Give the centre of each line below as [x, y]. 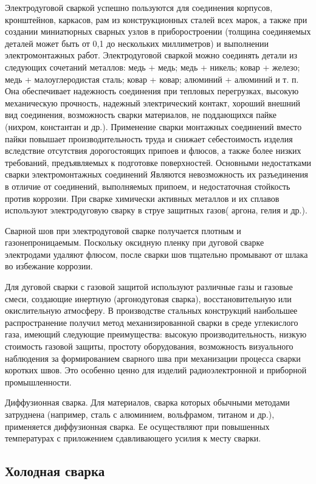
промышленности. [38, 382]
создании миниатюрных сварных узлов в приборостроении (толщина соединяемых [158, 31]
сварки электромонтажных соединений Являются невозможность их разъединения [157, 174]
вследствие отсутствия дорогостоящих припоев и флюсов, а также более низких [153, 150]
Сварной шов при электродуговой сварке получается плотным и [123, 230]
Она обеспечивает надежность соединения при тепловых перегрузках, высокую [152, 91]
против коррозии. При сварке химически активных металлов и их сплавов [142, 198]
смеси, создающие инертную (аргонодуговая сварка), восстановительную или [148, 298]
